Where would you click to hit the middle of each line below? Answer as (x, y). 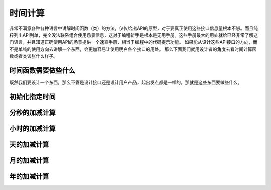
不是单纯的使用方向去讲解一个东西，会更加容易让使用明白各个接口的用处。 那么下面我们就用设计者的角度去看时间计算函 (133, 49)
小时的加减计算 (32, 129)
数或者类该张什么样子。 (33, 56)
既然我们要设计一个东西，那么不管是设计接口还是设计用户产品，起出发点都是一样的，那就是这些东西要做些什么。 (126, 82)
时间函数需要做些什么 (42, 70)
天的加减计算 (29, 145)
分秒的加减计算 (32, 113)
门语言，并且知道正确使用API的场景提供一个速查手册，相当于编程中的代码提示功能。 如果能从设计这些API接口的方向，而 (133, 42)
